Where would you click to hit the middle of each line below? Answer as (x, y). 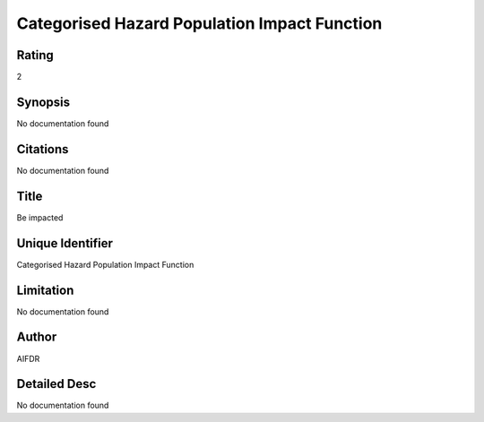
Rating (35, 55)
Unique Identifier (65, 243)
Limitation (45, 290)
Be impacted (40, 217)
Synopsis (43, 102)
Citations (43, 149)
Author (37, 337)
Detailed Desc (56, 384)
